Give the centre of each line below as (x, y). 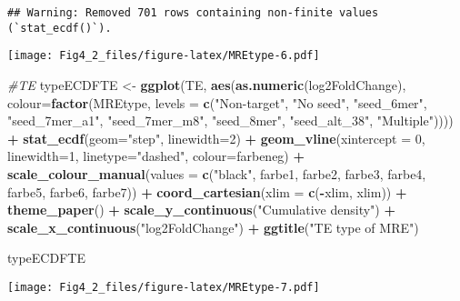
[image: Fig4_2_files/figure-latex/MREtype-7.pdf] (164, 287)
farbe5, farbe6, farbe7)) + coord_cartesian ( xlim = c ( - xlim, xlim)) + (207, 191)
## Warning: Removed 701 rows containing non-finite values (193, 13)
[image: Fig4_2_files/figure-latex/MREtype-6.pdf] (164, 56)
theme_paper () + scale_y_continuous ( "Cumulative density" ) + (201, 210)
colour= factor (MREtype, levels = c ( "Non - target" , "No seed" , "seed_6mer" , (217, 102)
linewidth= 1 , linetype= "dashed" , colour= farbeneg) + (156, 156)
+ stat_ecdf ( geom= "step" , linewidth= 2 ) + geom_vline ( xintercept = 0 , (216, 138)
